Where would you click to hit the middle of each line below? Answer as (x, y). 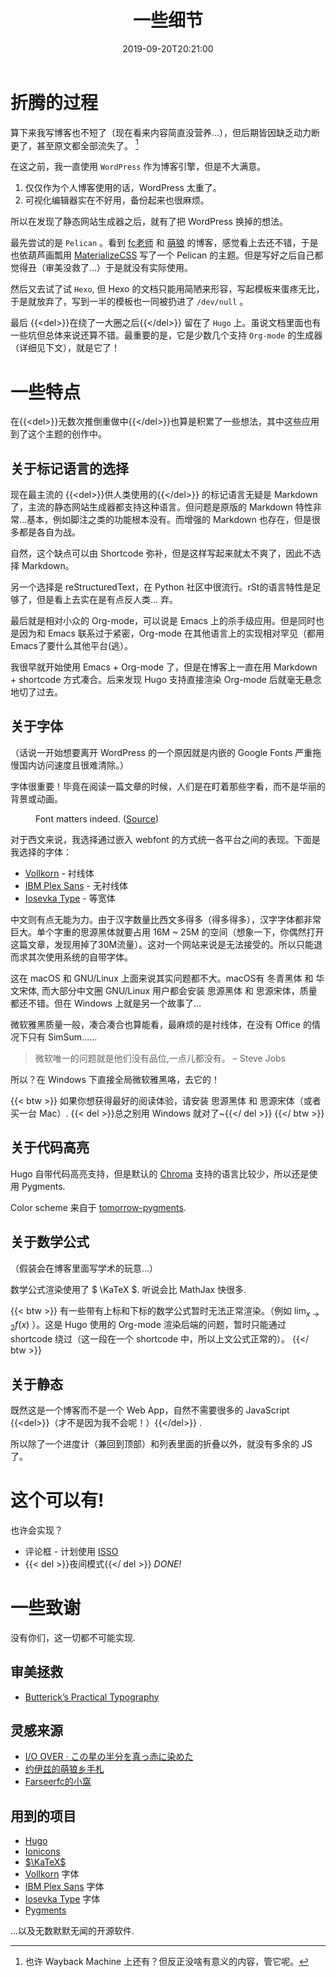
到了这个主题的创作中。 (58, 434)
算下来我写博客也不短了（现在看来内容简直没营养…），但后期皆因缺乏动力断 (165, 132)
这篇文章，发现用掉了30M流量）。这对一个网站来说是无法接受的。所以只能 (162, 944)
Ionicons (42, 1852)
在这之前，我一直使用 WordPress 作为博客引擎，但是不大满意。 (138, 167)
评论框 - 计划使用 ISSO (71, 1551)
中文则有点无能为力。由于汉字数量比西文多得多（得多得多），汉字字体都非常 (166, 919)
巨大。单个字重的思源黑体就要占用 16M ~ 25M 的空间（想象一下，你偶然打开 (167, 932)
